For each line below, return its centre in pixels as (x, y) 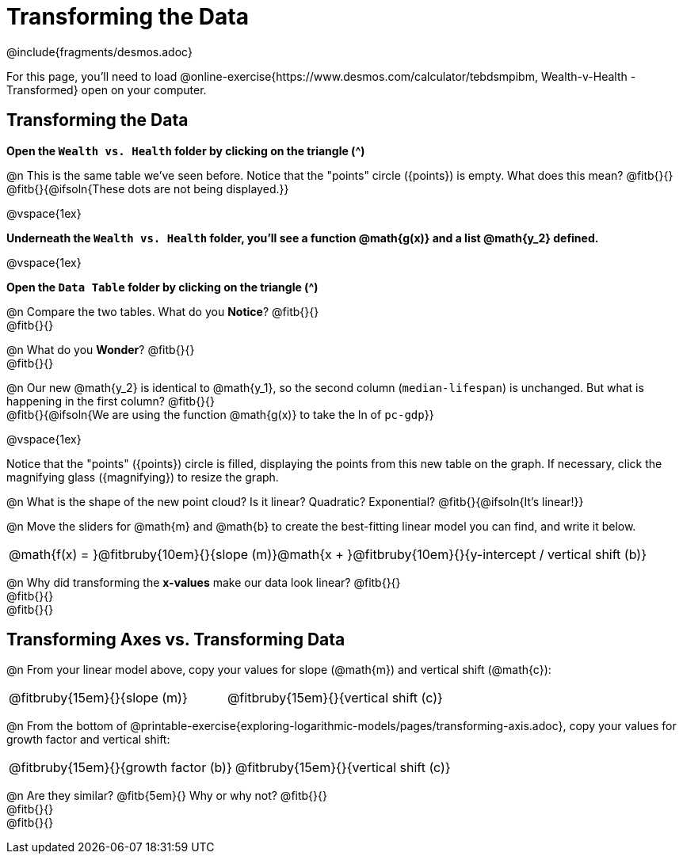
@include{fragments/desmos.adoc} (99, 51)
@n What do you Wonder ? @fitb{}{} (101, 349)
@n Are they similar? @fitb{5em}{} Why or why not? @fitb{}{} (167, 796)
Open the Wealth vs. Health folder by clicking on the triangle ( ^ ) (186, 150)
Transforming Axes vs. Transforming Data (176, 640)
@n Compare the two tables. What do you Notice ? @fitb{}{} (163, 311)
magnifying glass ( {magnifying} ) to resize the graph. (143, 477)
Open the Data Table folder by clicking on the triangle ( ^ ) (162, 287)
